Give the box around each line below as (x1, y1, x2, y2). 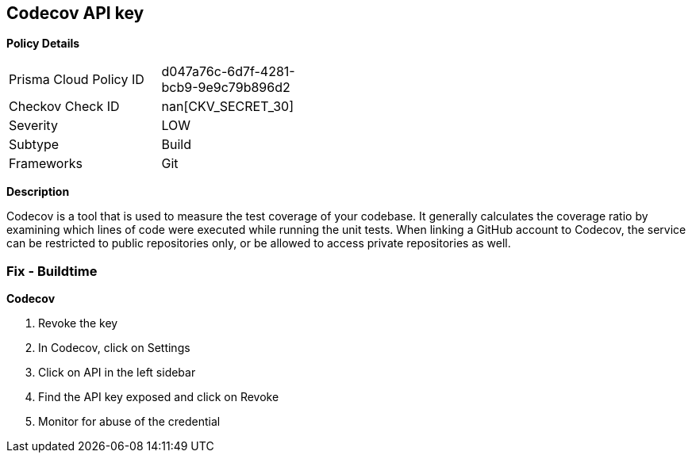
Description (6, 185, 70, 199)
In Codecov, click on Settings (38, 341, 190, 355)
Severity (9, 117, 58, 134)
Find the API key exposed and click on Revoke (38, 390, 279, 404)
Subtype (9, 136, 60, 153)
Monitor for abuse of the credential (38, 415, 221, 429)
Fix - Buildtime (6, 262, 98, 279)
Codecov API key (6, 3, 144, 23)
